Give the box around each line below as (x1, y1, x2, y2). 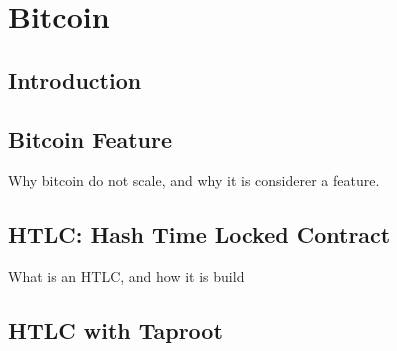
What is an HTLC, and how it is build (8, 266, 245, 287)
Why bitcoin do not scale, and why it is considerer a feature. (8, 170, 380, 191)
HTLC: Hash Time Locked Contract (8, 219, 391, 250)
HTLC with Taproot (8, 315, 223, 346)
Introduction (8, 64, 142, 95)
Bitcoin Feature (8, 123, 173, 154)
